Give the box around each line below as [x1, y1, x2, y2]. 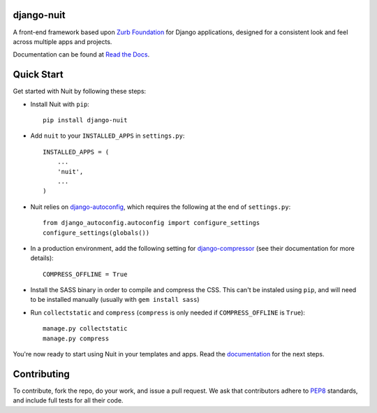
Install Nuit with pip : [30, 100, 90, 108]
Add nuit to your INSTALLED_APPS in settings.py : [30, 131, 185, 140]
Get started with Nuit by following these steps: [13, 87, 147, 96]
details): [30, 254, 54, 262]
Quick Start [13, 68, 64, 80]
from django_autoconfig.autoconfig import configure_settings [43, 219, 260, 227]
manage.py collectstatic [43, 325, 128, 333]
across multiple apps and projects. [13, 37, 112, 45]
